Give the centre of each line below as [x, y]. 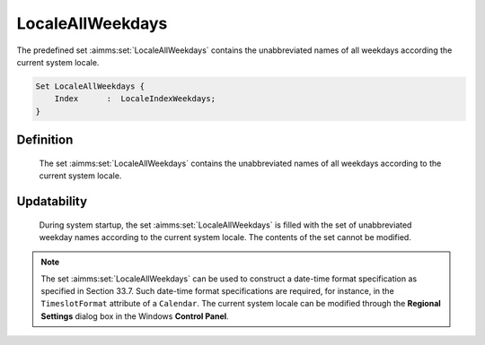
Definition [45, 140]
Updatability [52, 201]
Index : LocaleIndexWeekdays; [135, 99]
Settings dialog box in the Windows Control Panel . [135, 316]
